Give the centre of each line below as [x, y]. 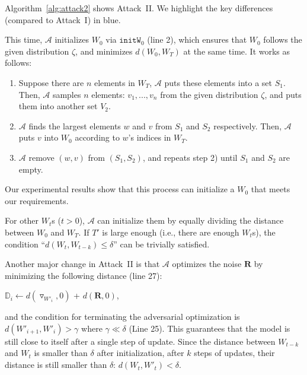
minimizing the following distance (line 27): [84, 275]
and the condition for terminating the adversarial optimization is [122, 317]
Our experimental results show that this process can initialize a [120, 189]
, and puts [283, 94]
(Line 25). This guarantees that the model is [210, 328]
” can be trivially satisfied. [162, 244]
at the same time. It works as [237, 51]
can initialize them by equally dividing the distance [191, 220]
